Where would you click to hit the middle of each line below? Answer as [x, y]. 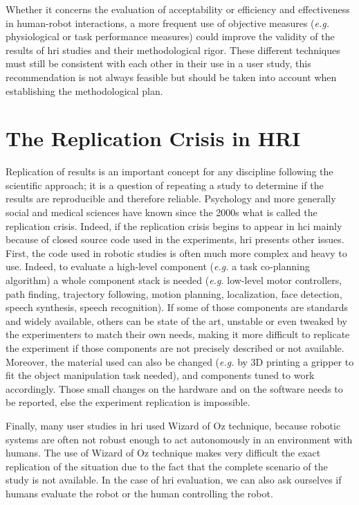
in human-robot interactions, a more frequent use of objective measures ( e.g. [168, 23]
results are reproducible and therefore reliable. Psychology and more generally [171, 198]
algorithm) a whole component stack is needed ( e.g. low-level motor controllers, [174, 280]
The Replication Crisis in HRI [153, 138]
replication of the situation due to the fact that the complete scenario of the [167, 466]
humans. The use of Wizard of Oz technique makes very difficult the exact [163, 453]
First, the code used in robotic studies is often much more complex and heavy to [176, 252]
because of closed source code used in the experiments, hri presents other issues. [175, 239]
